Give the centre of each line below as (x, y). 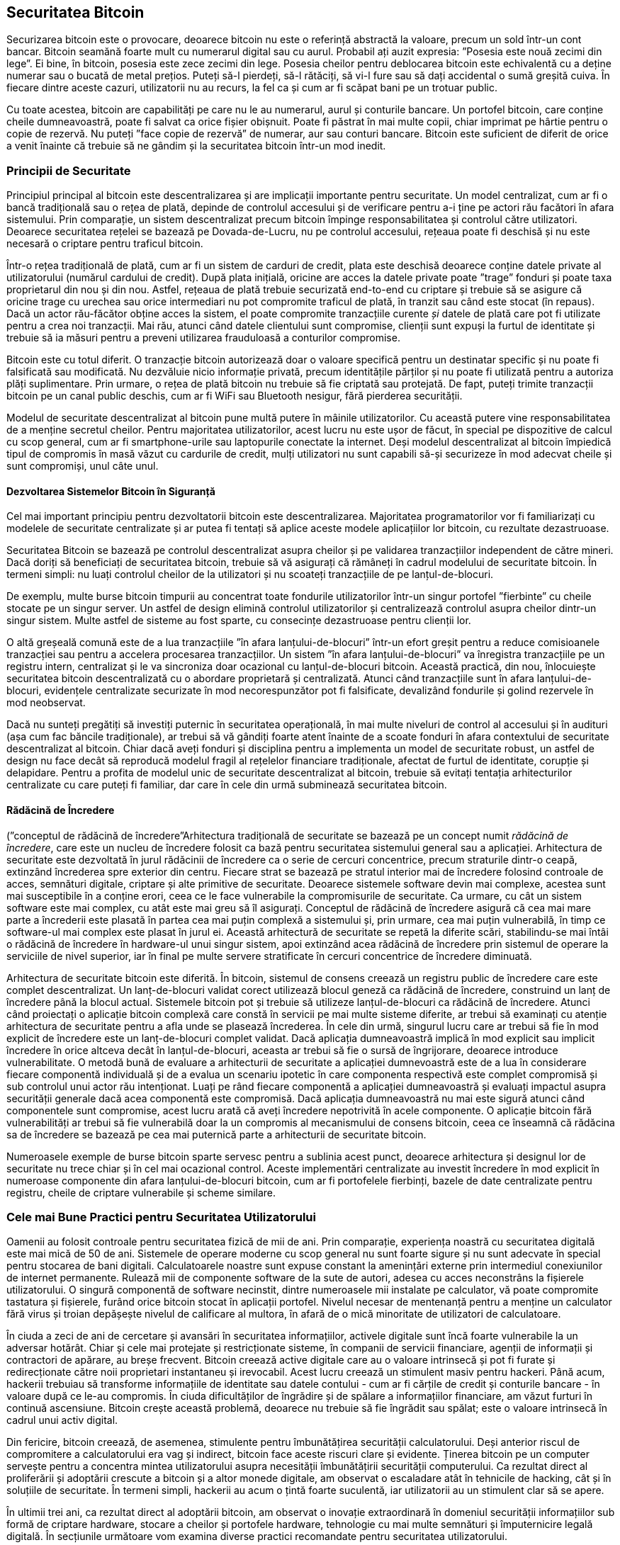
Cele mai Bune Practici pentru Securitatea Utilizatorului (161, 1217)
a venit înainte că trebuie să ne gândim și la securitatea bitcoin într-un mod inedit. (196, 146)
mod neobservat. (46, 703)
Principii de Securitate (69, 170)
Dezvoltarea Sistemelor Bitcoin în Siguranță (111, 491)
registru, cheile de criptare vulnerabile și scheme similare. (141, 1192)
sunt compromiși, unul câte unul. (83, 466)
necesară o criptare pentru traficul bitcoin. (105, 244)
